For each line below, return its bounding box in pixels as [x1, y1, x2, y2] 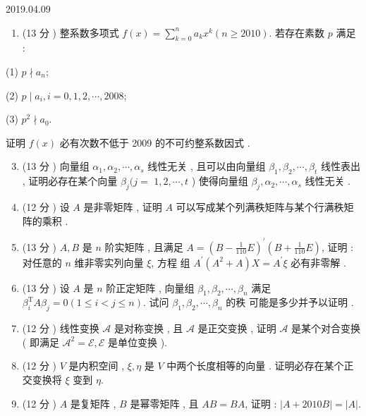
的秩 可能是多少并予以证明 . [226, 295, 354, 310]
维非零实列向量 [74, 255, 144, 269]
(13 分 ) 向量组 [22, 159, 90, 173]
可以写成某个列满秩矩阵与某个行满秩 [176, 199, 344, 214]
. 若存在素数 [269, 25, 325, 39]
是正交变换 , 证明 [197, 321, 276, 336]
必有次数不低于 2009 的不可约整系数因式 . [59, 135, 250, 149]
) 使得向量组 [191, 173, 248, 188]
